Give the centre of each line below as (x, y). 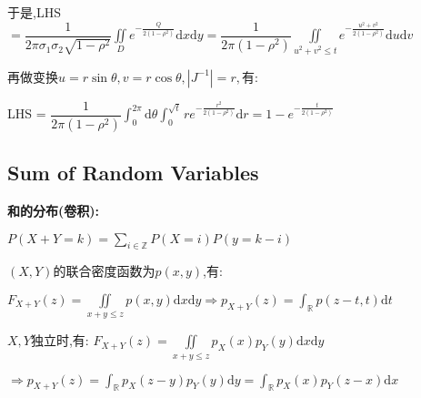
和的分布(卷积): (53, 211)
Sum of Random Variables (133, 173)
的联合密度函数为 (104, 271)
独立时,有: (60, 340)
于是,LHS (34, 12)
